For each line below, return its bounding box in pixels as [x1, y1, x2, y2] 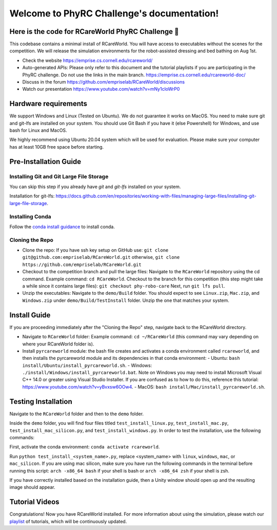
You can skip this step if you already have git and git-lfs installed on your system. [9, 184, 181, 190]
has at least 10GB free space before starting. [9, 144, 104, 150]
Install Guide [9, 311, 51, 319]
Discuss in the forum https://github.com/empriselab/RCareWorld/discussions [22, 79, 185, 85]
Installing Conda [9, 213, 51, 220]
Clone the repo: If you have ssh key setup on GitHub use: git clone [22, 247, 169, 253]
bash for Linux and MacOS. [9, 127, 67, 133]
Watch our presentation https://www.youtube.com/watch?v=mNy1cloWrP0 [22, 86, 180, 92]
